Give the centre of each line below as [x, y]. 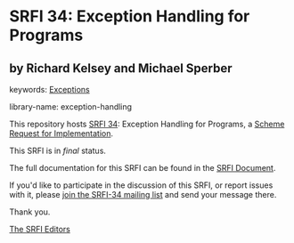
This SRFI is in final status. [58, 150]
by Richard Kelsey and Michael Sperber [121, 68]
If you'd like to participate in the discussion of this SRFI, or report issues [141, 185]
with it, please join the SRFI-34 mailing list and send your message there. [143, 194]
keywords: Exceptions [50, 89]
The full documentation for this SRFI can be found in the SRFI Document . [143, 168]
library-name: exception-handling [70, 107]
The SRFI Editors [40, 229]
